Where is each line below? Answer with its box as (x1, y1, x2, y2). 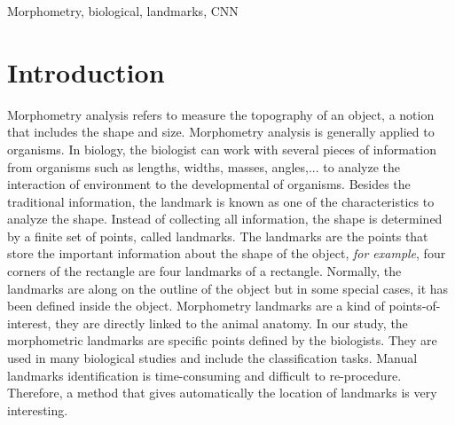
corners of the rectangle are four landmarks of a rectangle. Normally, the (7, 262, 402, 280)
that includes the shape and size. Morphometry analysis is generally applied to (7, 122, 435, 141)
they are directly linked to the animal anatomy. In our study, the (55, 313, 408, 332)
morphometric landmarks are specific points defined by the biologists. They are (7, 331, 437, 350)
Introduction (7, 53, 165, 90)
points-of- (388, 296, 441, 315)
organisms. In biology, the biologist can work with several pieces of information (7, 139, 436, 158)
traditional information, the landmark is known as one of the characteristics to (7, 192, 435, 210)
